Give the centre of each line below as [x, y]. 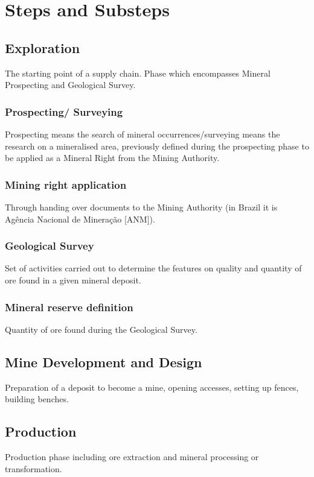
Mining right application [66, 184]
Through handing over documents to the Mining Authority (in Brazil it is [141, 207]
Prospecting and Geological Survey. [70, 85]
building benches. [37, 399]
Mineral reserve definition [69, 307]
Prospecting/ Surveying [64, 111]
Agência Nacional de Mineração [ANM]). [80, 219]
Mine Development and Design [104, 362]
